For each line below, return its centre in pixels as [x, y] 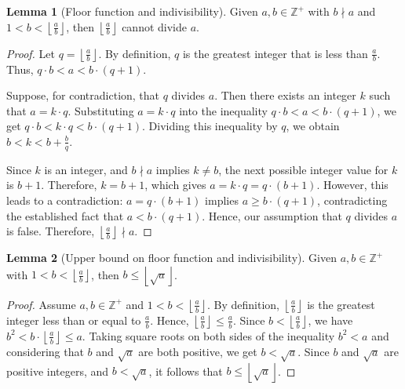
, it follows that [186, 371]
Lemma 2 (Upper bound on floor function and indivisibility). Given [171, 258]
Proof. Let [31, 53]
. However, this [352, 185]
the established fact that [65, 215]
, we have [330, 320]
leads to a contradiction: [65, 200]
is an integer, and [86, 169]
